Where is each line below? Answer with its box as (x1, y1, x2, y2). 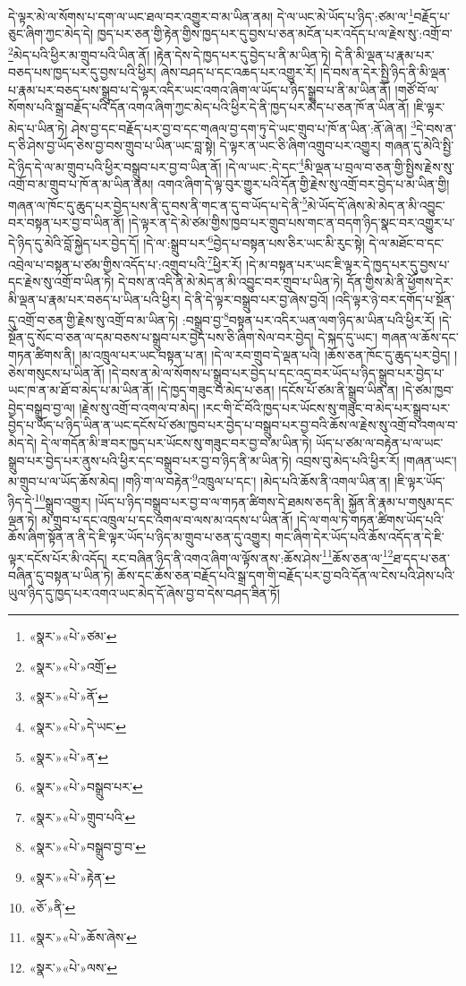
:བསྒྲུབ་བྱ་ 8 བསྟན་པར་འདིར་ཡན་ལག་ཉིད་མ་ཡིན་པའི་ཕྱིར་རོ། (182, 308, 436, 329)
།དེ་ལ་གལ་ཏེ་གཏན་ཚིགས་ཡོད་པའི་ (296, 510, 445, 528)
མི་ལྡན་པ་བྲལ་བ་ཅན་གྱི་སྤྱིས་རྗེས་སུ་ (303, 157, 454, 176)
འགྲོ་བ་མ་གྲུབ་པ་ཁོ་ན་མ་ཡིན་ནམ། (8, 174, 154, 193)
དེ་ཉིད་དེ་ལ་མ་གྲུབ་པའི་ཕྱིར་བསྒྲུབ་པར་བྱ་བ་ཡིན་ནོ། (8, 157, 222, 176)
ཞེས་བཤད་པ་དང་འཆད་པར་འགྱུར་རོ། (160, 63, 317, 81)
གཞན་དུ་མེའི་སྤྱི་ (385, 136, 454, 155)
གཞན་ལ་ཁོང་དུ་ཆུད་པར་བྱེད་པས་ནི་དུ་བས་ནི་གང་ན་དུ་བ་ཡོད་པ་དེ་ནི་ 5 (8, 193, 308, 214)
